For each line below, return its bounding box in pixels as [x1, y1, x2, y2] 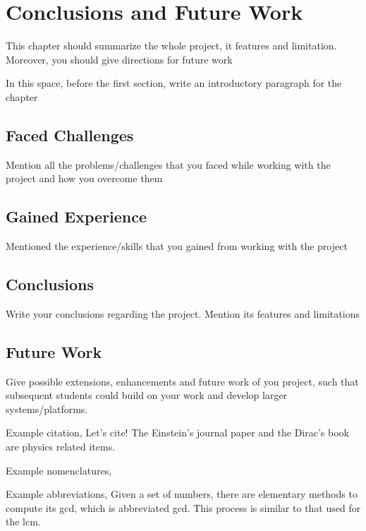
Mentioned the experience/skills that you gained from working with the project [6, 239, 348, 253]
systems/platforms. [6, 401, 88, 416]
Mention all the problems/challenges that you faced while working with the [6, 157, 331, 172]
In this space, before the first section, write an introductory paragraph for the [6, 76, 342, 90]
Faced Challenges [6, 124, 134, 145]
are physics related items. [6, 439, 116, 454]
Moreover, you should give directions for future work [6, 52, 233, 66]
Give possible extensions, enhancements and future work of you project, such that [6, 374, 359, 388]
